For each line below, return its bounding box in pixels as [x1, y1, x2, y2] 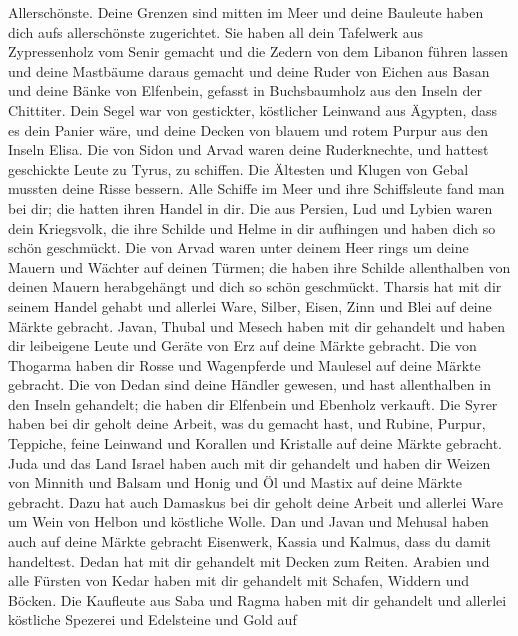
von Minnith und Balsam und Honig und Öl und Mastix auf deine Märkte [8, 472, 462, 493]
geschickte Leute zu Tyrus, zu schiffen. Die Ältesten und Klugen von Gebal [8, 158, 469, 179]
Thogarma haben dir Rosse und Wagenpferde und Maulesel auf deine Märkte [8, 354, 481, 375]
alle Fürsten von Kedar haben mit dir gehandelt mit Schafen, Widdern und [8, 570, 470, 591]
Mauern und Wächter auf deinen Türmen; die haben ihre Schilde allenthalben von [8, 256, 511, 277]
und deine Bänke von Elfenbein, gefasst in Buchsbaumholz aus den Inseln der [8, 80, 482, 101]
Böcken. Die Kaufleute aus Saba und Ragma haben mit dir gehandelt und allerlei [8, 589, 507, 610]
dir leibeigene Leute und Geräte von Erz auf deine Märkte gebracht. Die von [8, 335, 477, 356]
